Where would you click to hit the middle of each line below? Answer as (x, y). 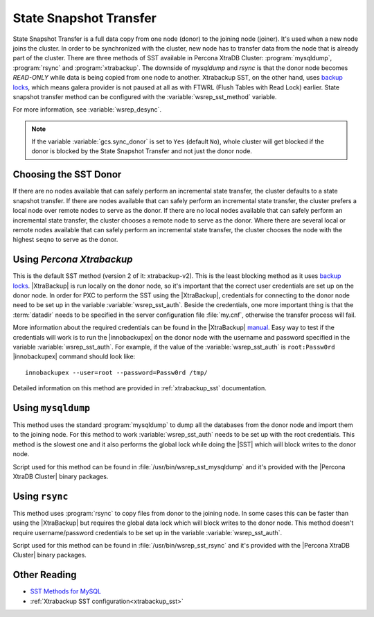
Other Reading (45, 575)
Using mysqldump (51, 408)
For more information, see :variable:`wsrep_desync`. (87, 110)
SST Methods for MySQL (66, 591)
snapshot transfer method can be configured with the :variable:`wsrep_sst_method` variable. (145, 96)
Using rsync (41, 496)
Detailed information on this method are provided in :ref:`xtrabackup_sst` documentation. (140, 388)
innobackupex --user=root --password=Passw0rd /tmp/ (116, 372)
